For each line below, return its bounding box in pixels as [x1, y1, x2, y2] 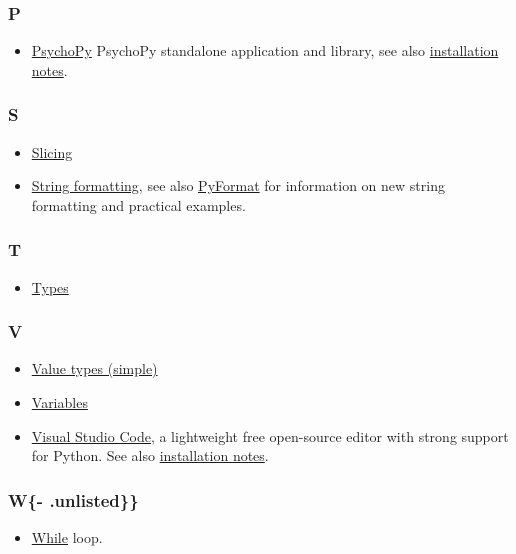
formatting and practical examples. [31, 194, 246, 215]
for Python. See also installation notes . [31, 445, 269, 466]
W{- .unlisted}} [8, 487, 139, 512]
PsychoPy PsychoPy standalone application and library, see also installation [31, 40, 499, 61]
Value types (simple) [31, 358, 158, 379]
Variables [31, 392, 88, 413]
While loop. [31, 527, 103, 548]
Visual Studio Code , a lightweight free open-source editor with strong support [31, 425, 509, 446]
